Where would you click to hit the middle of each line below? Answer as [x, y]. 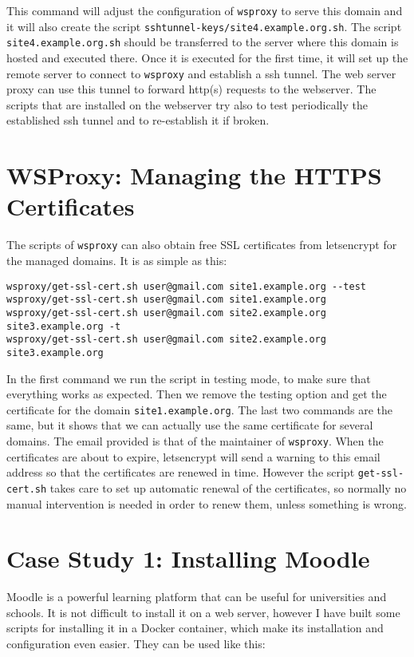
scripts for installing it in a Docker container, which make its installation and [195, 628]
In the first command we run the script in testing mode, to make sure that [189, 378]
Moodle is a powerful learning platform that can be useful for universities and [197, 597]
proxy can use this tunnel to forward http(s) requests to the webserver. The [191, 89]
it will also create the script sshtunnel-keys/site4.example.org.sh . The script [204, 26]
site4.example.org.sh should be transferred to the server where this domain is [203, 42]
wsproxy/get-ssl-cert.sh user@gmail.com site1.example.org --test [187, 286]
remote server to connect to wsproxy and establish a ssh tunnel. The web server [201, 73]
